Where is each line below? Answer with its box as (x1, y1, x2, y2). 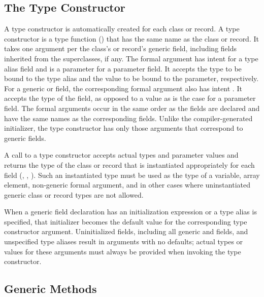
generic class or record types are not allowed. (4, 189, 144, 200)
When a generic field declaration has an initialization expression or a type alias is (4, 206, 257, 217)
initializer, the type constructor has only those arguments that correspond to (4, 123, 243, 133)
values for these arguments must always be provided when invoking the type (4, 246, 241, 256)
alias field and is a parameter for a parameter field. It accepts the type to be (4, 63, 242, 73)
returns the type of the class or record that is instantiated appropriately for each (4, 159, 255, 170)
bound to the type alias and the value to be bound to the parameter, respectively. (4, 73, 259, 84)
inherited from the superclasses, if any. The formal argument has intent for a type (4, 53, 258, 63)
